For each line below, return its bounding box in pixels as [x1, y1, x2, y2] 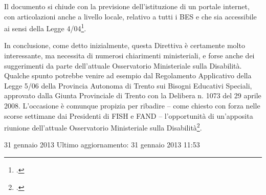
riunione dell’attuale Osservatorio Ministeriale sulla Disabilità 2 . [4, 121, 202, 133]
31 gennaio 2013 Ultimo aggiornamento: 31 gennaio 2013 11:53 [4, 139, 200, 150]
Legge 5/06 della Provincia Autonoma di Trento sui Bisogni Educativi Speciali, [4, 80, 252, 91]
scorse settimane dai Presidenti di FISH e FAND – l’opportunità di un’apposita [4, 110, 253, 121]
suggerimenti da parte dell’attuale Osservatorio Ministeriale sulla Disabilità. [4, 60, 242, 71]
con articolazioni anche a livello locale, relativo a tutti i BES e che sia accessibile [4, 11, 257, 21]
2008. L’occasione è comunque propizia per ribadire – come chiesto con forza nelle [4, 100, 260, 111]
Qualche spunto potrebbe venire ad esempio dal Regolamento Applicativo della [4, 70, 252, 81]
